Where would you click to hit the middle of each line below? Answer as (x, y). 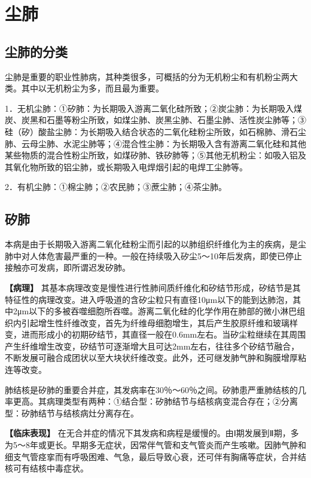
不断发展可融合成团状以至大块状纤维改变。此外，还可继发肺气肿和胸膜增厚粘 (155, 358)
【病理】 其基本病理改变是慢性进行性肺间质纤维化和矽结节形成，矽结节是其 (153, 287)
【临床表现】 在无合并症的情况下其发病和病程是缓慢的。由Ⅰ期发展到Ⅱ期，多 (152, 433)
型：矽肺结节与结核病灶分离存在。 (72, 413)
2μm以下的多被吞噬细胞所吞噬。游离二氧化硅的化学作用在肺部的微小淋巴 (155, 311)
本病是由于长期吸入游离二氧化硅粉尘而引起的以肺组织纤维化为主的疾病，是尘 (155, 244)
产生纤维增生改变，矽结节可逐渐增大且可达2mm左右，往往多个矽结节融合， (152, 346)
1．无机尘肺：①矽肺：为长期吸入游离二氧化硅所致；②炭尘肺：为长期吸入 (149, 108)
